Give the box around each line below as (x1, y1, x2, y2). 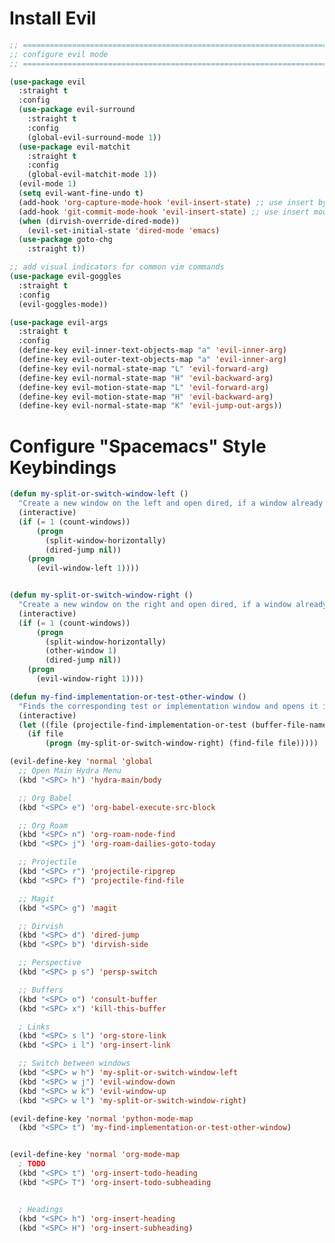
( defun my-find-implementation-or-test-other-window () (9, 692, 247, 702)
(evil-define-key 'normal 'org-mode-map (9, 1150, 181, 1160)
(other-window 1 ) (45, 646, 117, 656)
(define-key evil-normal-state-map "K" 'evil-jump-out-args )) (18, 401, 283, 411)
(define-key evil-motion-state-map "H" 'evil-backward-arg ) (18, 392, 274, 402)
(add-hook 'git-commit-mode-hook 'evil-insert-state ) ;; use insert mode (18, 207, 332, 217)
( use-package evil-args (9, 317, 109, 327)
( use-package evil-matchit (18, 142, 131, 152)
